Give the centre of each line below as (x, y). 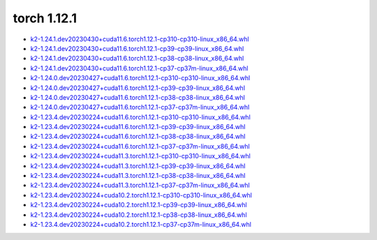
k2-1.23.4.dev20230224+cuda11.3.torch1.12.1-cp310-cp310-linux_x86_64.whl (140, 156)
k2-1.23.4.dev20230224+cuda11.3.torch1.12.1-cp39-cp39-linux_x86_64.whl (138, 166)
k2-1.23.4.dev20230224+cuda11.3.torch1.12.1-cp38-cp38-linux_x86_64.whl (138, 176)
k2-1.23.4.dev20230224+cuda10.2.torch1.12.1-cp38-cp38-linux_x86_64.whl (139, 215)
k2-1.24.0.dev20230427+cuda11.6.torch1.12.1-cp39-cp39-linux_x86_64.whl (138, 88)
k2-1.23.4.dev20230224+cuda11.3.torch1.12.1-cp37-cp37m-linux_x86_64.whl (140, 186)
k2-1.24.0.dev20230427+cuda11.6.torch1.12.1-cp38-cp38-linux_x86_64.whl (138, 97)
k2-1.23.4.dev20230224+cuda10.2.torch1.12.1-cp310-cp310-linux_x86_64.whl (141, 195)
